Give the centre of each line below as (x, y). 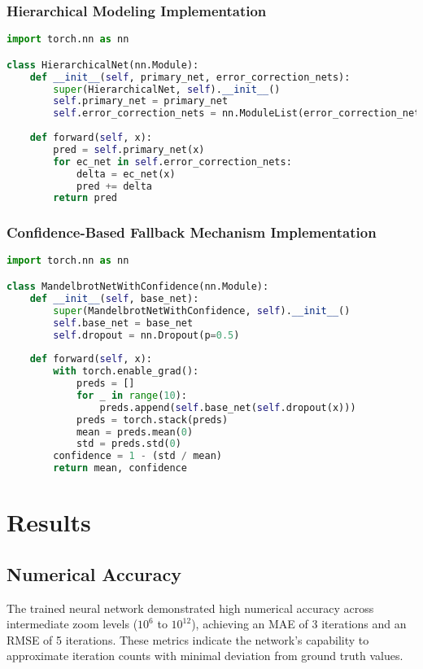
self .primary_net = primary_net (141, 101)
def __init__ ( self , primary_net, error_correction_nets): (190, 77)
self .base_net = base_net (123, 323)
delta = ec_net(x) (126, 174)
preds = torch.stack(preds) (152, 420)
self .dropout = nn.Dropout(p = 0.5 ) (146, 335)
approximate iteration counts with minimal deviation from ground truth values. (205, 656)
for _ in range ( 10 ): (131, 395)
